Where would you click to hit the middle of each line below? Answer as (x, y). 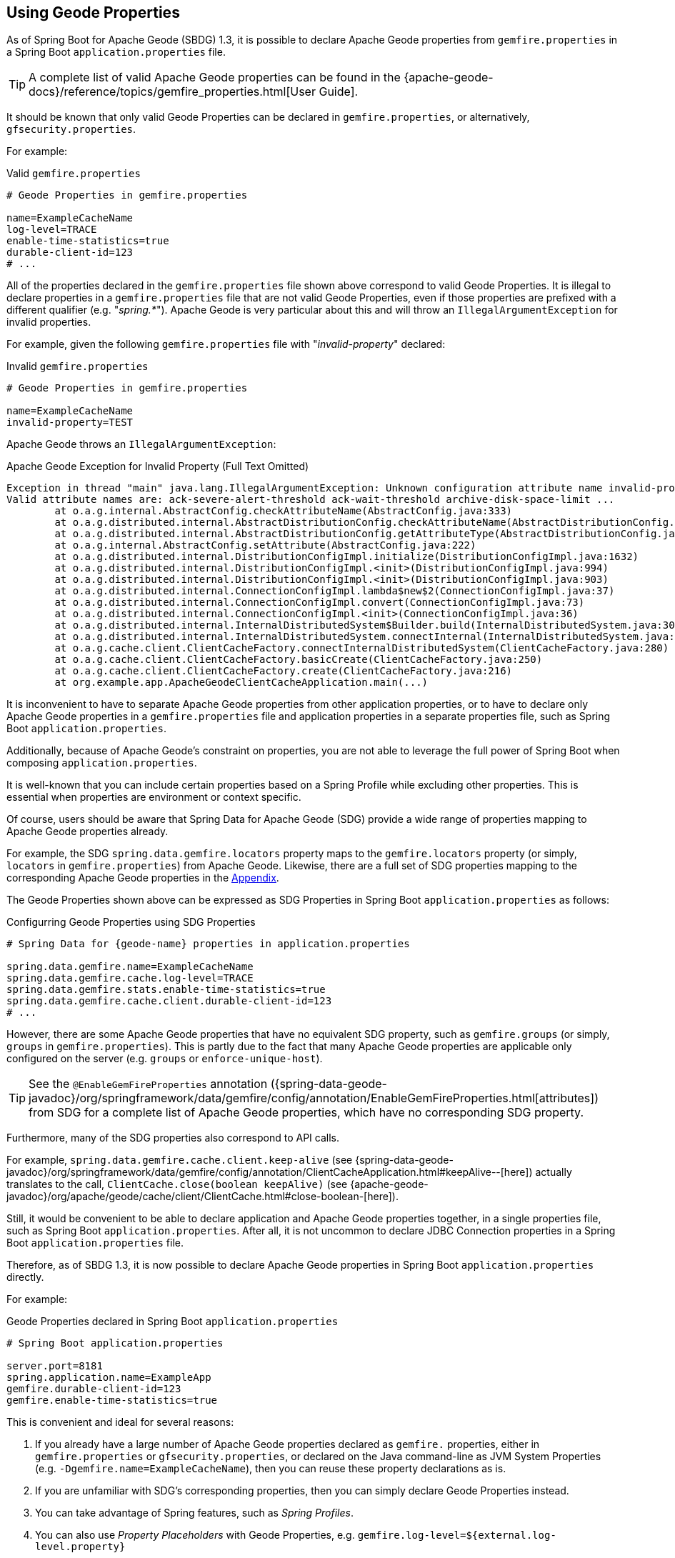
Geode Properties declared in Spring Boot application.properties (172, 1322)
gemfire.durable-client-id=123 (94, 1389)
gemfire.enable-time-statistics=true (112, 1400)
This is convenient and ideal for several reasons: (120, 1422)
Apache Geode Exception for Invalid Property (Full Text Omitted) (158, 466)
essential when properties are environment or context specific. (154, 797)
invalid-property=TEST (70, 423)
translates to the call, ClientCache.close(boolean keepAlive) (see (177, 1184)
